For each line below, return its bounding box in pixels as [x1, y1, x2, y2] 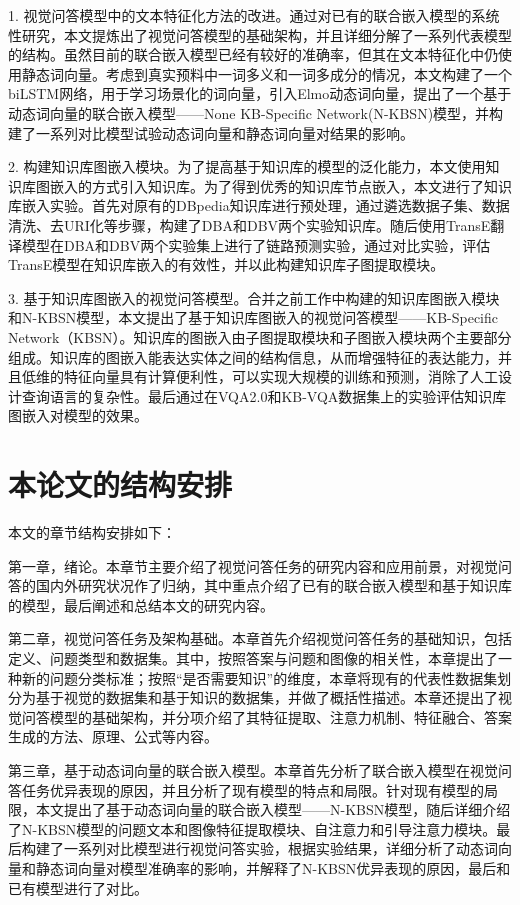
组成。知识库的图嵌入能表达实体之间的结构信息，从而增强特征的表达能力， [8, 346, 498, 367]
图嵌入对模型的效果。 [8, 405, 148, 426]
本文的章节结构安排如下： [8, 522, 176, 542]
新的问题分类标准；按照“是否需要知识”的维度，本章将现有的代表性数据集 [21, 667, 498, 688]
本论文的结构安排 [8, 464, 233, 505]
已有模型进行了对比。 [8, 877, 148, 898]
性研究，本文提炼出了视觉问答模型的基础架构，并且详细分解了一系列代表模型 [8, 24, 512, 45]
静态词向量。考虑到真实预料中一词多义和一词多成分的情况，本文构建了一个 [21, 63, 512, 84]
